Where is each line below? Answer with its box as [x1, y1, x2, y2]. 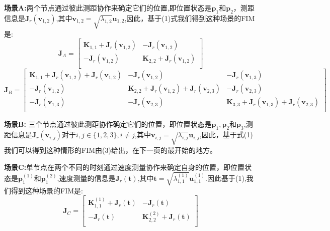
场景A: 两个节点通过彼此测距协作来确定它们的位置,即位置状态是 [4, 3, 212, 13]
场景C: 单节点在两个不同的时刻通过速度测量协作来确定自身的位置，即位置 [4, 161, 245, 172]
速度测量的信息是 [59, 172, 116, 183]
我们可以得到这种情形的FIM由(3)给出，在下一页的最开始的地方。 [4, 144, 217, 155]
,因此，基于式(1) [199, 129, 253, 140]
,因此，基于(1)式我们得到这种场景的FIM [124, 13, 255, 23]
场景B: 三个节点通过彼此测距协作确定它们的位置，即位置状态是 [4, 119, 212, 129]
